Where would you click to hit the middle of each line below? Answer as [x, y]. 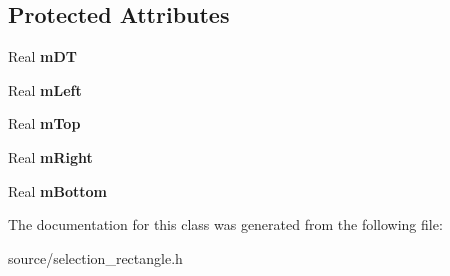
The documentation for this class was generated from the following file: [225, 224]
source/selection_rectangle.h [95, 257]
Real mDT [43, 56]
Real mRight [50, 156]
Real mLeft [45, 89]
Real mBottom [57, 190]
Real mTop [44, 123]
